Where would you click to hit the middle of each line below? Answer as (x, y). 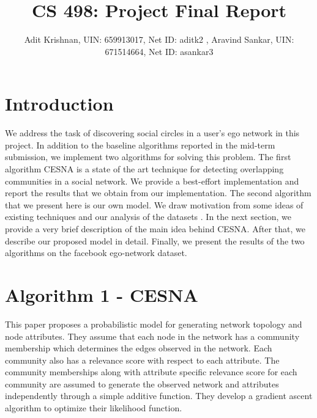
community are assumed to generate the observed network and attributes (142, 383)
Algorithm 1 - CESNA (102, 294)
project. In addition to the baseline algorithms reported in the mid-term (140, 145)
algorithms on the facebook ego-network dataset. (96, 253)
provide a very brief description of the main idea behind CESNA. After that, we (155, 229)
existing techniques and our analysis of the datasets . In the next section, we (148, 217)
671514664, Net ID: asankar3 (159, 51)
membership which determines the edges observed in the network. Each (139, 348)
